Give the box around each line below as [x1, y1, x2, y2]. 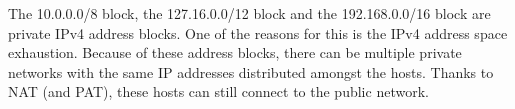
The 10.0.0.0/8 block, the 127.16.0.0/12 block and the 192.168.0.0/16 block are [8, 3, 491, 23]
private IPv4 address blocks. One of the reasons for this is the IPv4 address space [8, 22, 508, 43]
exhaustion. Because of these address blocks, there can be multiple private [8, 42, 462, 63]
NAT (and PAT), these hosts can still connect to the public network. [8, 81, 429, 102]
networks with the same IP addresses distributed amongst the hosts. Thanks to [8, 61, 494, 82]
